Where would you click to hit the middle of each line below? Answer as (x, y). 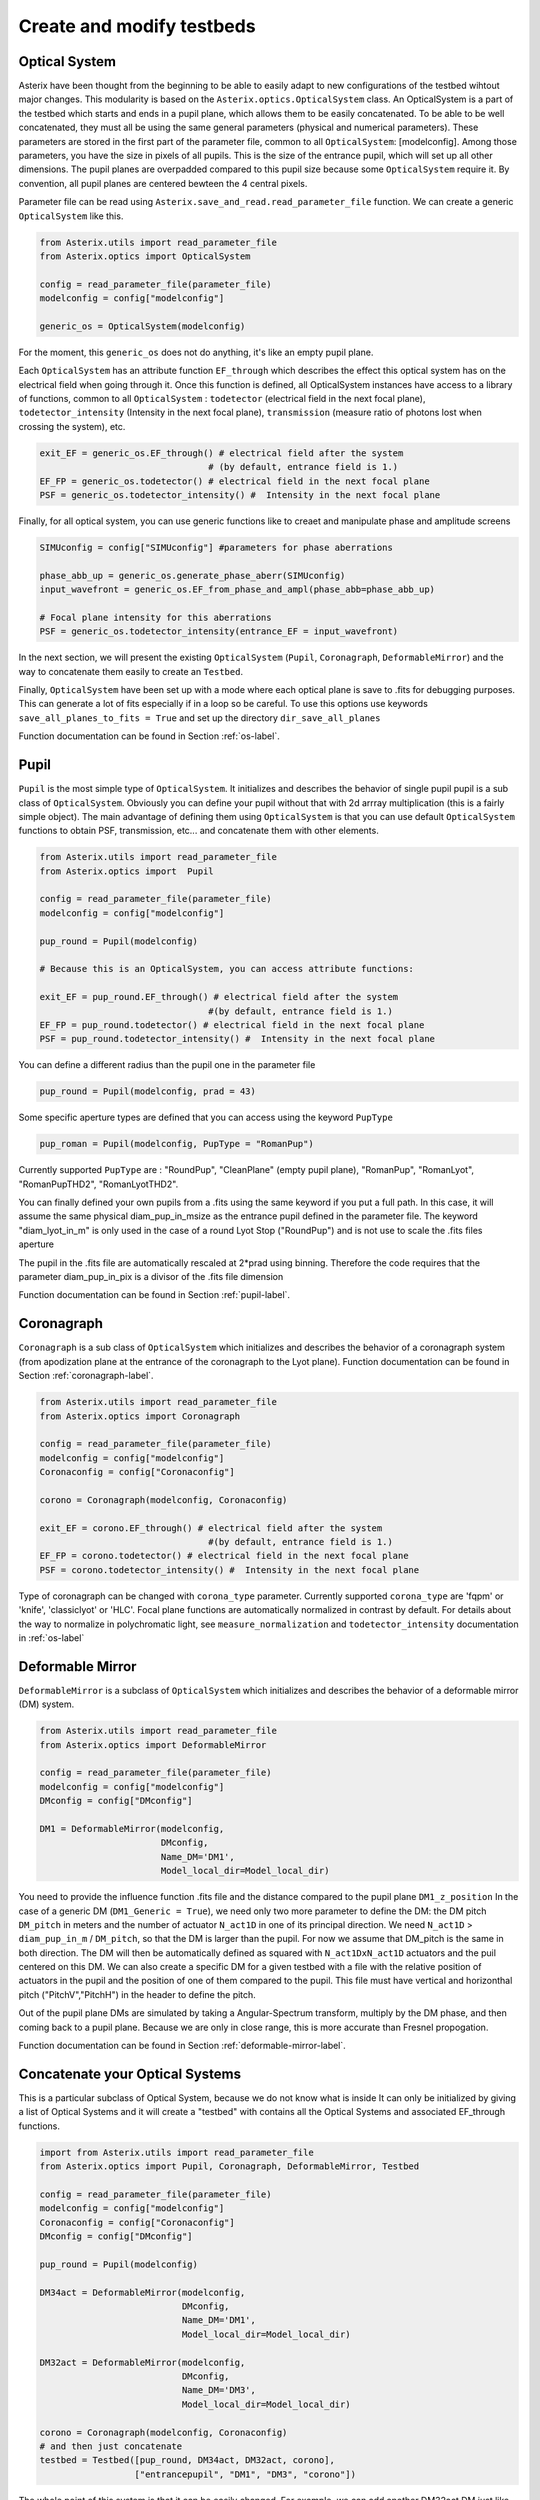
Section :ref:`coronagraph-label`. (86, 1376)
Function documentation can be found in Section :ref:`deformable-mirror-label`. (182, 2046)
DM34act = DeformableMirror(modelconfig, (142, 2292)
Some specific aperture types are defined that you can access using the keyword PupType (206, 1117)
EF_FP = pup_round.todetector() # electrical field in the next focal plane (232, 1025)
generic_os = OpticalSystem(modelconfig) (142, 326)
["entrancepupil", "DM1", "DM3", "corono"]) (245, 2474)
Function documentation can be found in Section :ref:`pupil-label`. (154, 1295)
